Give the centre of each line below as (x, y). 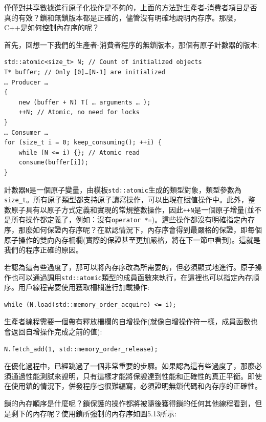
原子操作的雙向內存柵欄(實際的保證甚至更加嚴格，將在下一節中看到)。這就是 (132, 239)
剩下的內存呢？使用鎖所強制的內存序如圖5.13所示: (94, 413)
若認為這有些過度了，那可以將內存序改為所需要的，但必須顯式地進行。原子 (129, 267)
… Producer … (26, 82)
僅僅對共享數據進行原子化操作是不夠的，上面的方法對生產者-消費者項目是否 (131, 7)
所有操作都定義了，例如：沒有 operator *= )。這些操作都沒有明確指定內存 (133, 219)
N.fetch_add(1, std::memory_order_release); (81, 349)
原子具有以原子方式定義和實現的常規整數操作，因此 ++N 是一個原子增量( (129, 209)
